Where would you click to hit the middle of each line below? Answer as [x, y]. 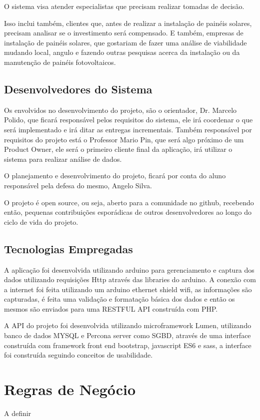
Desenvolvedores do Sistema [78, 89]
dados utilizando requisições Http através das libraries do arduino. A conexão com [130, 279]
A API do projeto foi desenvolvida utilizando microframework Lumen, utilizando [128, 325]
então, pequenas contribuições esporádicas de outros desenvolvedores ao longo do [128, 212]
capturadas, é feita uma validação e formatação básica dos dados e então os [119, 299]
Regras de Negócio [70, 389]
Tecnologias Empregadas [68, 248]
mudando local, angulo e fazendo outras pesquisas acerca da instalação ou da [122, 52]
